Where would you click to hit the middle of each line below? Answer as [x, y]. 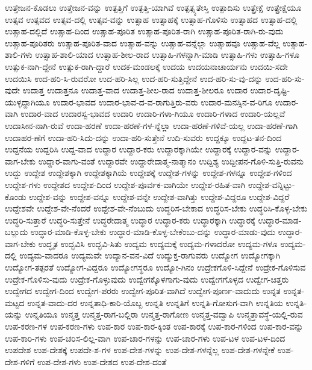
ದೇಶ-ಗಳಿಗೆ [20, 361]
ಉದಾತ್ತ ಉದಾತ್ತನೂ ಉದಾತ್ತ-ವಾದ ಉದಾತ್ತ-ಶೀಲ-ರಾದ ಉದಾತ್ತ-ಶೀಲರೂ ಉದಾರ [135, 90]
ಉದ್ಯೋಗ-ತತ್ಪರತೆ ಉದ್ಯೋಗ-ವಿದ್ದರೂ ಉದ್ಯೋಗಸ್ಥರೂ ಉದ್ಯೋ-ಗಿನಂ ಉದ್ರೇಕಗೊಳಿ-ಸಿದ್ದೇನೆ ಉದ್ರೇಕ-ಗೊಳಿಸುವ [155, 267]
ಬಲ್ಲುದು [17, 232]
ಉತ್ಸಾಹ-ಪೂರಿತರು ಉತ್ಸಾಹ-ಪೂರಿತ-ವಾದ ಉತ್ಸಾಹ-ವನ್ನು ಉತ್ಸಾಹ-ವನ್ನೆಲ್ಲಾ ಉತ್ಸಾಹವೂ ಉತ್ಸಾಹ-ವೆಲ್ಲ [142, 42]
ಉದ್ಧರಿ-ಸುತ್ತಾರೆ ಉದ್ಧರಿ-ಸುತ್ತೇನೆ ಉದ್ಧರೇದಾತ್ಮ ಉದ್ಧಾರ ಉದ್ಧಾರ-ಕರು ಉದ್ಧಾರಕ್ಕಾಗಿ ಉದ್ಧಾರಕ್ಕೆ [130, 220]
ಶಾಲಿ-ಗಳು [19, 55]
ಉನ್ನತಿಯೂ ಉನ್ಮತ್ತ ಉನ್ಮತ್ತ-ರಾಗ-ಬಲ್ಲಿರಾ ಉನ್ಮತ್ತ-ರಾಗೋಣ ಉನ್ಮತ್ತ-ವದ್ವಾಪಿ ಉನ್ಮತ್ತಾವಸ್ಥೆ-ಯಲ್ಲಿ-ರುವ [164, 314]
